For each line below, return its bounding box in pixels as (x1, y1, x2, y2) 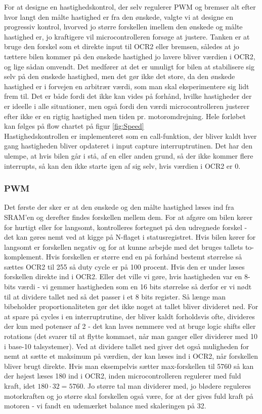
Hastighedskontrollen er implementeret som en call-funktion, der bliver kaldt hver (4, 130, 257, 141)
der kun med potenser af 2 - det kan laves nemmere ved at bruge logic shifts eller (4, 321, 256, 331)
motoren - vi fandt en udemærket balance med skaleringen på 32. (4, 400, 206, 411)
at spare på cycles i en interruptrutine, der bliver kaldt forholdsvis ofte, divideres (4, 311, 255, 321)
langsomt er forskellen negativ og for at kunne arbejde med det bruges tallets (4, 241, 243, 252)
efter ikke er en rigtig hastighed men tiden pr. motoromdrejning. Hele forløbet (4, 110, 246, 121)
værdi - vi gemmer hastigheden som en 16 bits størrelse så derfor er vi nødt (18, 281, 252, 292)
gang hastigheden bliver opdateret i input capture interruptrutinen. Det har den (4, 140, 253, 151)
